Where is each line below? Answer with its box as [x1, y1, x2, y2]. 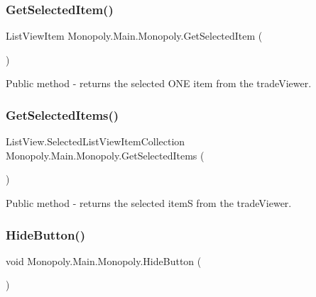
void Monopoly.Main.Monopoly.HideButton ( [6, 253, 202, 268]
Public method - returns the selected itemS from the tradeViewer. [6, 196, 292, 210]
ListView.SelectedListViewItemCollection [6, 134, 185, 149]
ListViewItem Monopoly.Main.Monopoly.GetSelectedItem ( [6, 28, 263, 43]
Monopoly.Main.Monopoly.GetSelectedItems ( [6, 147, 205, 162]
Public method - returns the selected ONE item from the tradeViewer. [6, 76, 312, 91]
